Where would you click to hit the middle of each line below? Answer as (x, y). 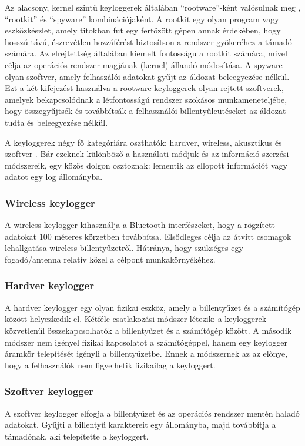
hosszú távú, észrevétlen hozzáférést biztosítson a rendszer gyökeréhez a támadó (148, 41)
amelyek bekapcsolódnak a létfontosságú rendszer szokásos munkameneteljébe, (146, 99)
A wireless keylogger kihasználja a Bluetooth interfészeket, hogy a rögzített (140, 225)
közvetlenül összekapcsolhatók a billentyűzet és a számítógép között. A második (148, 330)
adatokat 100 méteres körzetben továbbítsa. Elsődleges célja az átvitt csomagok (148, 236)
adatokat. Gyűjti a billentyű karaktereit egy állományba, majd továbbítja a (140, 425)
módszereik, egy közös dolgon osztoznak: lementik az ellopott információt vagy (146, 165)
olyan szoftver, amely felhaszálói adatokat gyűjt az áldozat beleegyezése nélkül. (147, 76)
